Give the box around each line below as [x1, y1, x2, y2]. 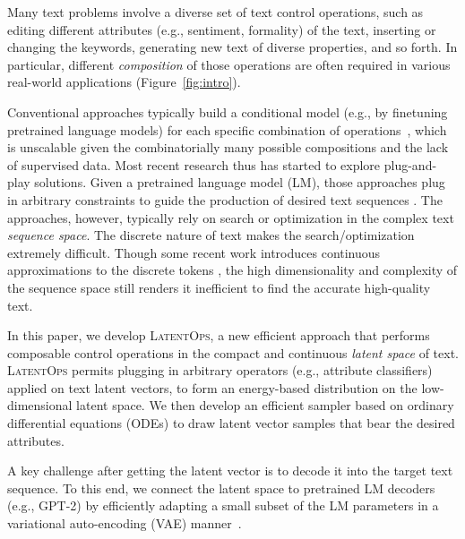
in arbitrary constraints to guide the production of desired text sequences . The [7, 190, 443, 209]
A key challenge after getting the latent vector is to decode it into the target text [7, 461, 453, 480]
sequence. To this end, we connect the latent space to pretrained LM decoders [7, 478, 435, 497]
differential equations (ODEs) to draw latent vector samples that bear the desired [7, 414, 455, 432]
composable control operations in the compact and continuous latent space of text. [7, 343, 459, 362]
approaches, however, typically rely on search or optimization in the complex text [7, 208, 454, 227]
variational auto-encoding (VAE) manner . [7, 514, 242, 533]
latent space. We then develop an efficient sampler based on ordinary [76, 396, 454, 415]
